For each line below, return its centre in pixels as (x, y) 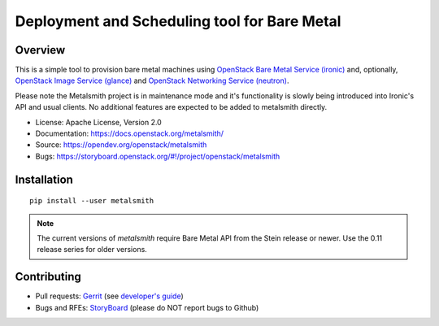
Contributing (48, 277)
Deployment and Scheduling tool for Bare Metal (178, 21)
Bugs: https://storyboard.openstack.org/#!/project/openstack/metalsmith (158, 156)
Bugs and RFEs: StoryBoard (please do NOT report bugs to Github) (147, 307)
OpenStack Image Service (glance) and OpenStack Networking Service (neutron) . (152, 80)
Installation (44, 179)
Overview (40, 50)
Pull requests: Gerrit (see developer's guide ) (110, 296)
